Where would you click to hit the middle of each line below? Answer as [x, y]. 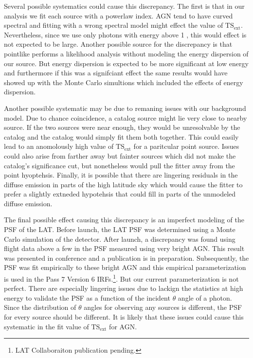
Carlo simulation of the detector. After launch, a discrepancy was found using [120, 239]
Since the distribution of [40, 307]
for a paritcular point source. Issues [186, 146]
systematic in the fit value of [46, 326]
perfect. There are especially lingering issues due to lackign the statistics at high [124, 288]
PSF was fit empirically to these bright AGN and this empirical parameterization [125, 267]
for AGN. [123, 326]
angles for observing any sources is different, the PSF [163, 307]
